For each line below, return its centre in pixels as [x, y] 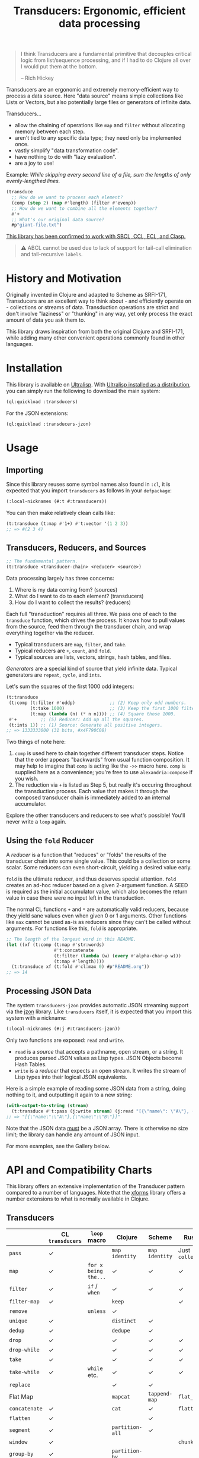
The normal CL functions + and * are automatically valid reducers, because [97, 909]
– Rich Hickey [37, 78]
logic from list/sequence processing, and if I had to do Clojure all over [105, 60]
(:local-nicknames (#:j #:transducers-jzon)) [63, 1029]
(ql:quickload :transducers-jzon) [49, 424]
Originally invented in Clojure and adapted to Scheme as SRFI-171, [86, 295]
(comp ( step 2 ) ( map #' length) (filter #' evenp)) [74, 203]
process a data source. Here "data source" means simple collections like [95, 96]
